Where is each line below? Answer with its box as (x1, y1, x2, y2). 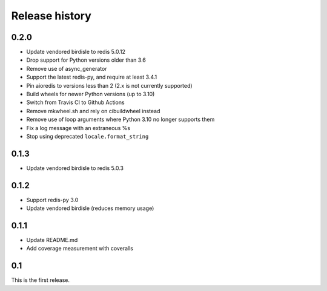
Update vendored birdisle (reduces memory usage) (26, 204, 154, 212)
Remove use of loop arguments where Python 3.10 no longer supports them (26, 116, 215, 123)
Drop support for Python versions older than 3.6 (26, 56, 147, 64)
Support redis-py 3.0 (26, 196, 79, 203)
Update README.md (26, 237, 78, 244)
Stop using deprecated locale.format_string (26, 132, 149, 140)
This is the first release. (11, 276, 70, 284)
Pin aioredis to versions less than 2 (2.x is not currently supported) (26, 82, 193, 89)
